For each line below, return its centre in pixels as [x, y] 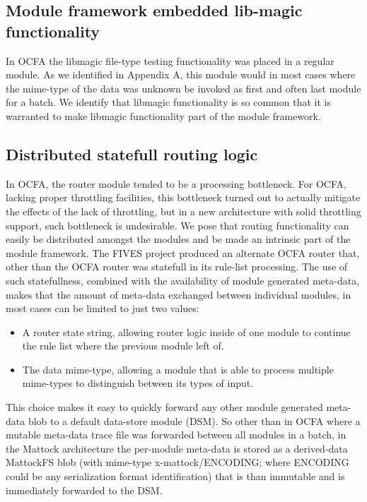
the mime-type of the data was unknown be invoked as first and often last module [183, 88]
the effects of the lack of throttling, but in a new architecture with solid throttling [183, 211]
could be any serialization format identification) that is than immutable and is [175, 476]
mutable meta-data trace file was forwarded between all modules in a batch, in [176, 435]
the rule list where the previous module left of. [123, 346]
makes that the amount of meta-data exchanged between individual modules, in [179, 294]
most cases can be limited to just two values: [103, 308]
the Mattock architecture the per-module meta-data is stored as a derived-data [177, 448]
